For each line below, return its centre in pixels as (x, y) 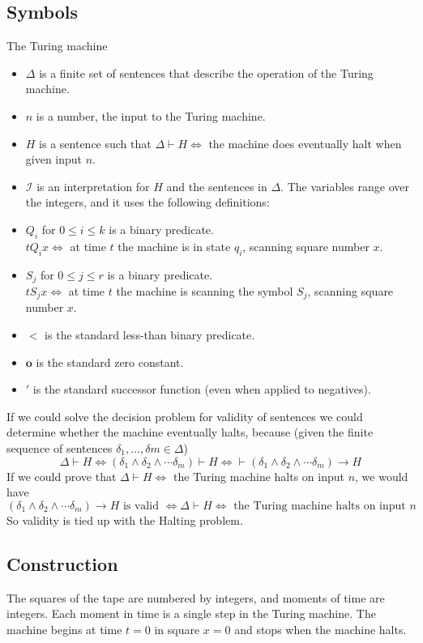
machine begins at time (64, 629)
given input (54, 159)
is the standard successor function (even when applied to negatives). (202, 389)
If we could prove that (62, 476)
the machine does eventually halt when (305, 143)
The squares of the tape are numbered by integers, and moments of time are (196, 597)
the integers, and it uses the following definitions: (147, 202)
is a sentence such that (95, 143)
